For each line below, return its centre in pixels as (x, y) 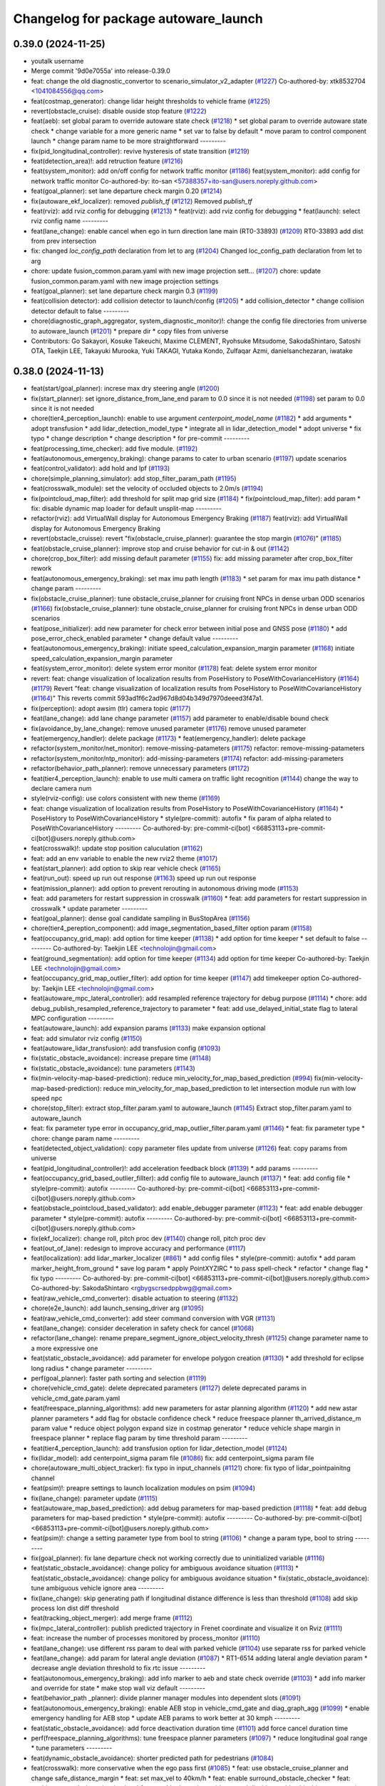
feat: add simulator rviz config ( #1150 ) (87, 1038)
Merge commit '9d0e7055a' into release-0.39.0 (101, 71)
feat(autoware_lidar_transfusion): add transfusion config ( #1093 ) (126, 1048)
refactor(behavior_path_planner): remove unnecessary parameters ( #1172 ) (140, 769)
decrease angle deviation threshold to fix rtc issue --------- (118, 1668)
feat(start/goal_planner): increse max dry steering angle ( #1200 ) (125, 389)
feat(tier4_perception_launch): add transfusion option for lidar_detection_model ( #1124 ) (159, 1448)
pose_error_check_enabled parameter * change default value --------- (135, 639)
